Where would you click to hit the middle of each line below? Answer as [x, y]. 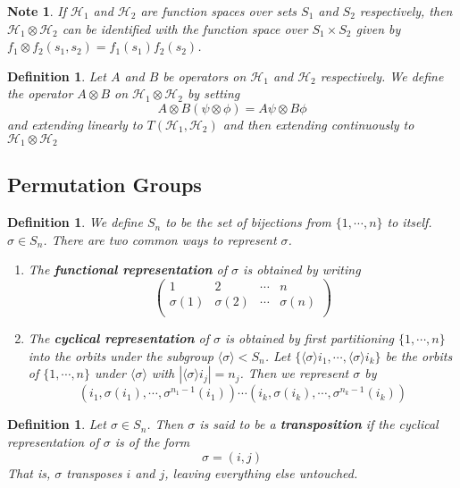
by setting [213, 93]
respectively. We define [382, 76]
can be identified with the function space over [185, 28]
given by [378, 28]
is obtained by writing [302, 269]
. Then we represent [294, 373]
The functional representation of [128, 269]
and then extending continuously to [318, 124]
